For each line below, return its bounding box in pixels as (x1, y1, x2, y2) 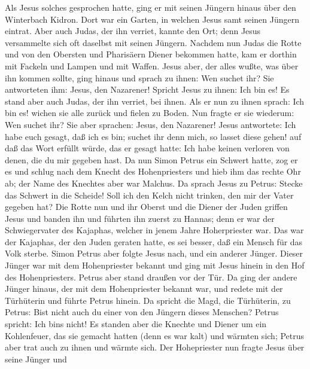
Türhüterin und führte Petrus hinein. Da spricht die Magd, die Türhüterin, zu (5, 294, 291, 306)
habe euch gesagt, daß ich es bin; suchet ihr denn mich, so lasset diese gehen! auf (5, 130, 302, 142)
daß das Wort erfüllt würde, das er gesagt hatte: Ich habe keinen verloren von (5, 142, 290, 154)
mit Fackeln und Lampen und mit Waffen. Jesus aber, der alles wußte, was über (5, 59, 299, 72)
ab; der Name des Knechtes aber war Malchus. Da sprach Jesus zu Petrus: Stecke (5, 176, 303, 189)
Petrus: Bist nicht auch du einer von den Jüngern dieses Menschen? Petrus (5, 306, 279, 318)
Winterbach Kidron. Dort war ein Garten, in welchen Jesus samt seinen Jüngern (5, 13, 299, 25)
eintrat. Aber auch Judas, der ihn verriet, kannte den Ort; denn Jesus (5, 25, 261, 37)
